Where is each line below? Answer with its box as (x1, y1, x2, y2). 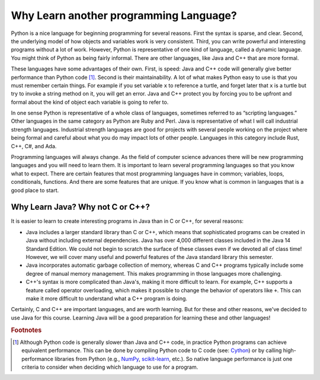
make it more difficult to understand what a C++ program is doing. (25, 295, 188, 302)
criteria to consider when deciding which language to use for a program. (21, 363, 199, 371)
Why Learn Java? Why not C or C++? (11, 202, 151, 212)
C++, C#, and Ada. (11, 142, 57, 149)
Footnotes (11, 326, 42, 334)
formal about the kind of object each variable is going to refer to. (11, 98, 169, 106)
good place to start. (11, 187, 59, 194)
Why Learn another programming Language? (11, 9, 237, 22)
